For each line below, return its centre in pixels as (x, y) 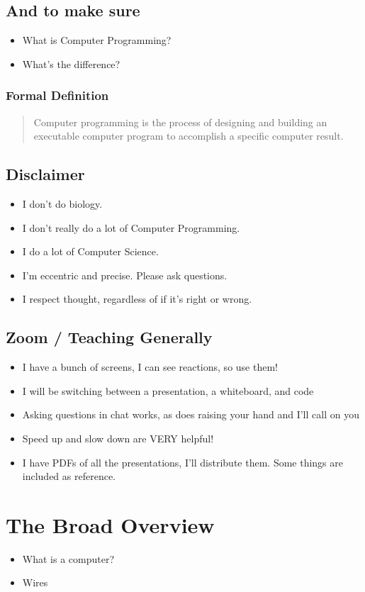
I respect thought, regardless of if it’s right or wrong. (137, 299)
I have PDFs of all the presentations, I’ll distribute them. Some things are (182, 462)
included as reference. (69, 476)
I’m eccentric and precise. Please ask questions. (125, 275)
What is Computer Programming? (97, 40)
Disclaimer (45, 174)
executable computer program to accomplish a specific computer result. (189, 136)
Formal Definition (57, 95)
